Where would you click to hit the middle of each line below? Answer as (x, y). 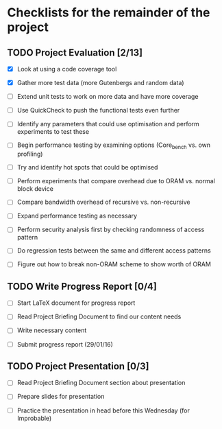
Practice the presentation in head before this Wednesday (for (103, 410)
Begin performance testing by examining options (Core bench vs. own (114, 146)
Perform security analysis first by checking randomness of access (111, 230)
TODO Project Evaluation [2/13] (75, 53)
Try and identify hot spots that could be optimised (87, 167)
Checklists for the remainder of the (109, 13)
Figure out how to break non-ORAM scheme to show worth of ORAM (114, 264)
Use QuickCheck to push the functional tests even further (98, 111)
